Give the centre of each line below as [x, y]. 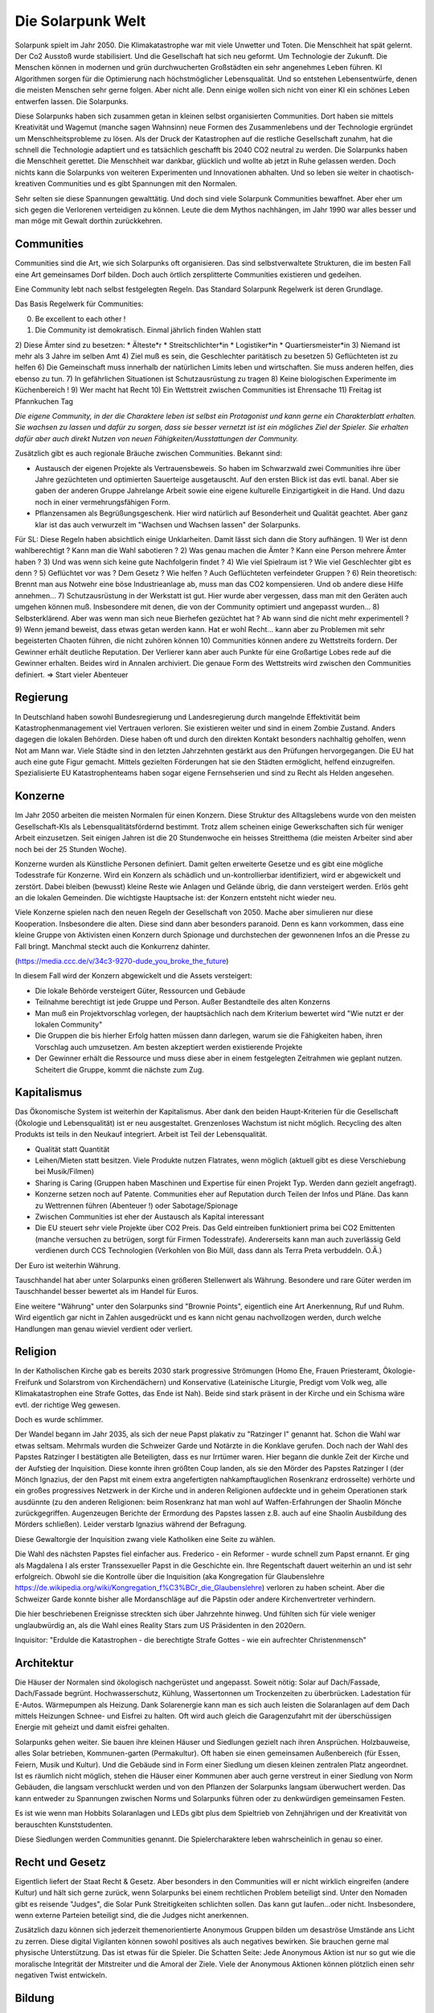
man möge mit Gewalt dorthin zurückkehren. [89, 221]
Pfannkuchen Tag [44, 401]
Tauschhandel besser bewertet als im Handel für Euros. [106, 1292]
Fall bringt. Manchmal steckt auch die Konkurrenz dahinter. [113, 946]
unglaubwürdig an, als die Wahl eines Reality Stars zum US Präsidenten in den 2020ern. [160, 1625]
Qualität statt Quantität [72, 1149]
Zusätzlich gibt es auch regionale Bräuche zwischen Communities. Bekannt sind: [149, 453]
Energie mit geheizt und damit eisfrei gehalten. [92, 1727]
